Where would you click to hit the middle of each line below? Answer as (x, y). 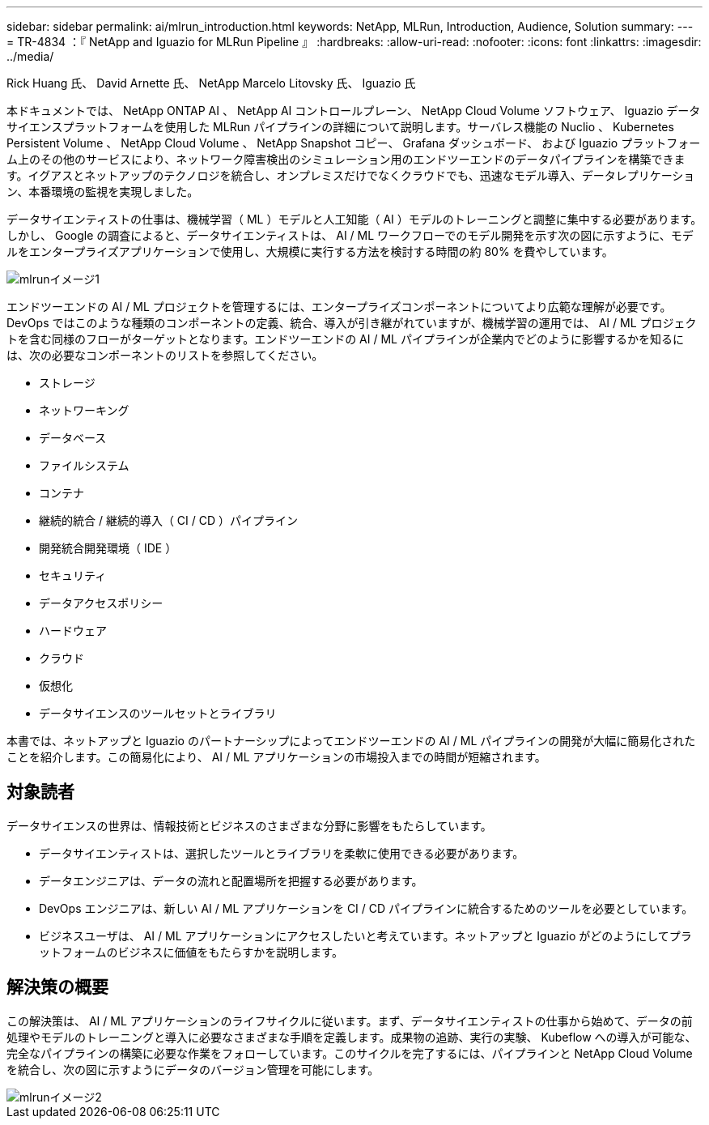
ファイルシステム (84, 465)
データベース (73, 438)
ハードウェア (73, 631)
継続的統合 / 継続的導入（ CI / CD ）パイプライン (169, 520)
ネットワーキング (84, 410)
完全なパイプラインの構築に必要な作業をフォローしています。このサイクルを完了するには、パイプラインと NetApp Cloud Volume (350, 1053)
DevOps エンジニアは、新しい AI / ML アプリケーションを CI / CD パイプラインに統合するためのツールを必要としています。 (366, 908)
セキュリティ (73, 575)
